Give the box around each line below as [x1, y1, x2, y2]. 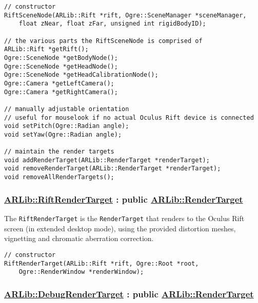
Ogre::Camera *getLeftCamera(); [4, 79, 114, 87]
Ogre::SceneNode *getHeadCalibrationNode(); [4, 71, 158, 79]
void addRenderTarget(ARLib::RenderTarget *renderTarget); [4, 156, 210, 164]
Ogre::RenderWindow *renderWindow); [18, 268, 144, 276]
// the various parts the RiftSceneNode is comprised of [4, 37, 203, 45]
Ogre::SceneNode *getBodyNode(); [4, 54, 118, 61]
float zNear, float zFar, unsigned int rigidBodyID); [18, 20, 206, 28]
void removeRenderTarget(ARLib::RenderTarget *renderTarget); [4, 165, 221, 172]
